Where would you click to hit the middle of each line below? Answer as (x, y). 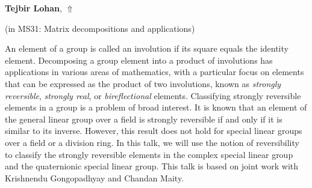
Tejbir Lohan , (33, 8)
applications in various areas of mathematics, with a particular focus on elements (154, 72)
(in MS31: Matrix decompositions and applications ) (100, 28)
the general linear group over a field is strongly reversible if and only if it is (144, 119)
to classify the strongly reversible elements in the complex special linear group (149, 154)
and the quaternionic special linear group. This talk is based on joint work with (152, 166)
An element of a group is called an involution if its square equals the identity (147, 48)
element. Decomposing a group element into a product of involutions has (139, 60)
